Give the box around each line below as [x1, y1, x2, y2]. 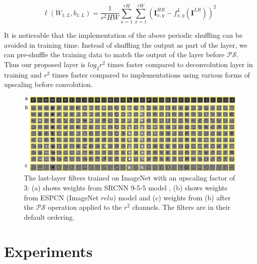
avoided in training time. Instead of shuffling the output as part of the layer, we [4, 39, 248, 50]
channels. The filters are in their [132, 202, 231, 212]
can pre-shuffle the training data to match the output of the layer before [4, 49, 225, 60]
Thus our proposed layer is [4, 59, 86, 69]
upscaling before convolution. [4, 79, 93, 89]
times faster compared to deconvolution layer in [108, 59, 253, 69]
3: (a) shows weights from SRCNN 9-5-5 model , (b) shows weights [24, 182, 228, 192]
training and [4, 69, 42, 80]
